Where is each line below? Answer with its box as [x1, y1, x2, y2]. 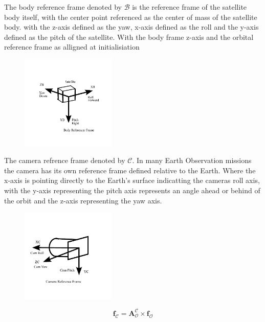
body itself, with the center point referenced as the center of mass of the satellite [4, 11, 257, 22]
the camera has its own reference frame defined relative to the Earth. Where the [4, 165, 256, 175]
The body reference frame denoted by [4, 2, 122, 12]
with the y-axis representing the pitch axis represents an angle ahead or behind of [4, 185, 260, 195]
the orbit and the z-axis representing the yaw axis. [4, 195, 162, 205]
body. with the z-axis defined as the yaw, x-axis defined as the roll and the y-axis [4, 21, 259, 32]
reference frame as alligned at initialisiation [4, 41, 140, 52]
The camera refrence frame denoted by [4, 155, 125, 166]
